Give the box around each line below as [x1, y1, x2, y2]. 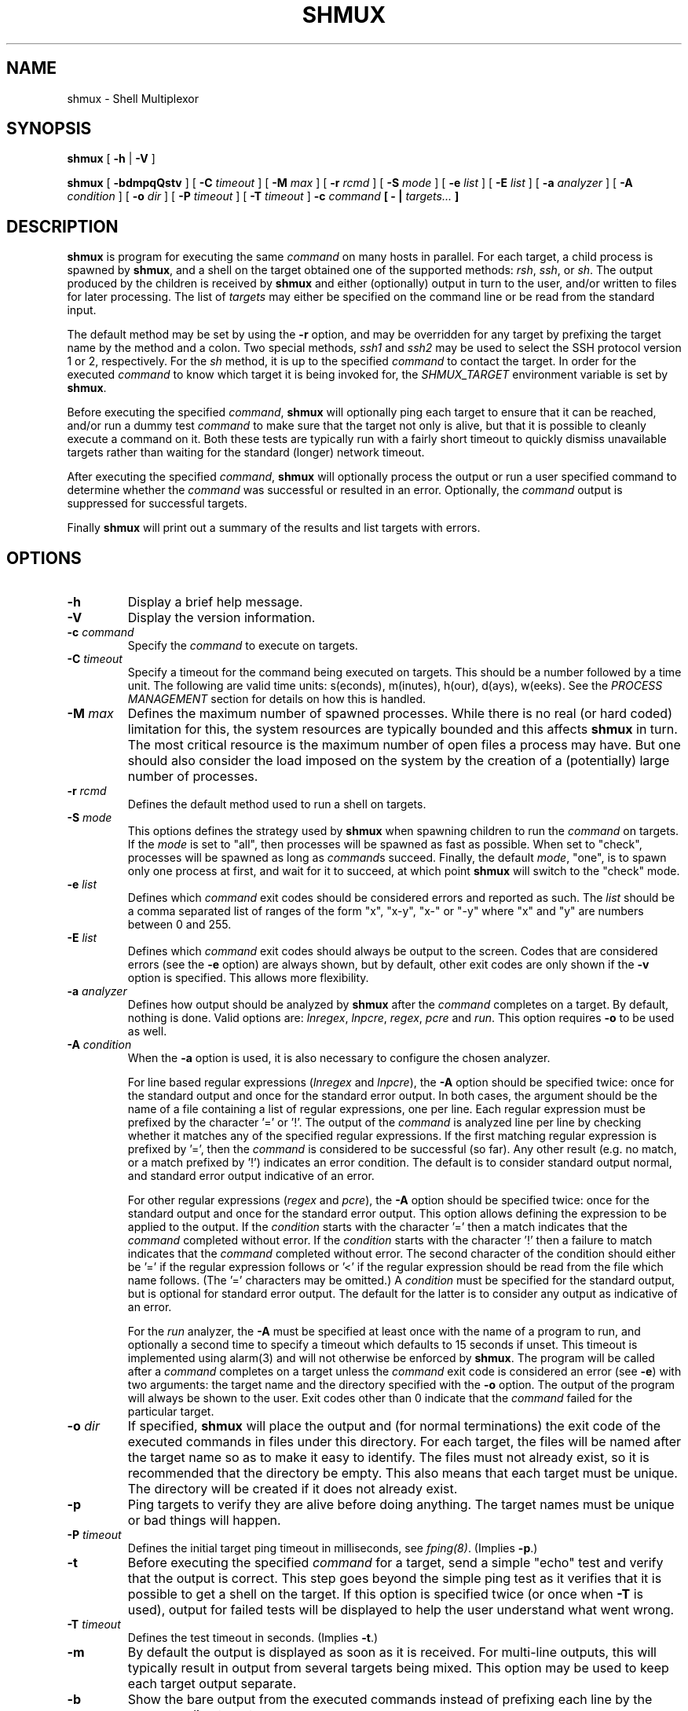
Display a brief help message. [127, 594, 303, 610]
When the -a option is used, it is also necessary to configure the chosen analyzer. [127, 1051, 551, 1065]
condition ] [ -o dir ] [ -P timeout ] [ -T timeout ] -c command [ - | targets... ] [67, 189, 459, 203]
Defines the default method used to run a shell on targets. [127, 797, 426, 812]
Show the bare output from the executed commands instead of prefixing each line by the [127, 1691, 653, 1708]
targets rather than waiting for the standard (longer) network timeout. [67, 445, 425, 460]
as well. [127, 1024, 167, 1039]
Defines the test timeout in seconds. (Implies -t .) [127, 1631, 379, 1645]
